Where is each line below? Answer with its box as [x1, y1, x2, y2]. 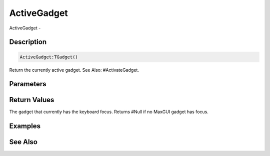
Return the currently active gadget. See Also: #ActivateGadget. [9, 67, 139, 73]
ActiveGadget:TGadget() [19, 54, 78, 60]
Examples [9, 122, 41, 131]
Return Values [9, 96, 54, 104]
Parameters [9, 80, 46, 88]
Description [9, 38, 47, 46]
